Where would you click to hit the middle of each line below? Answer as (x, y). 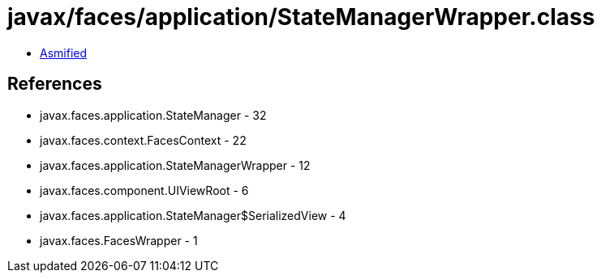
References (55, 84)
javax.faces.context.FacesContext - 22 (143, 140)
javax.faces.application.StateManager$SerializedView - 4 (193, 215)
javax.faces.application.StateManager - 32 (153, 115)
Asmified (64, 53)
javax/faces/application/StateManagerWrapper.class (301, 17)
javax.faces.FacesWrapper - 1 (119, 240)
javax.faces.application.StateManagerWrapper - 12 (175, 165)
